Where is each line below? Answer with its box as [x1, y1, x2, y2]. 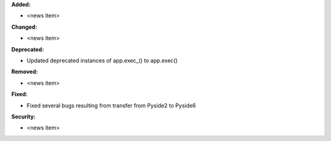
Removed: [11, 68, 38, 76]
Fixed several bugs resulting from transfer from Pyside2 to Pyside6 [26, 101, 196, 109]
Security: [11, 113, 36, 120]
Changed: [11, 23, 37, 31]
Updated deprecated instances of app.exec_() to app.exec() [26, 57, 178, 64]
